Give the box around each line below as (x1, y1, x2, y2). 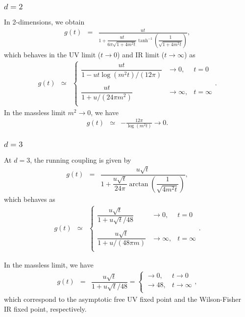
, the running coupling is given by (30, 154, 131, 165)
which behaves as (4, 194, 55, 204)
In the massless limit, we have (4, 259, 94, 269)
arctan (129, 180, 148, 188)
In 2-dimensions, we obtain (4, 17, 85, 27)
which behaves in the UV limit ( (4, 49, 101, 59)
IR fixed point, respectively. (4, 303, 87, 314)
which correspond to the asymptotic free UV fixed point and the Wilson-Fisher (4, 293, 242, 304)
